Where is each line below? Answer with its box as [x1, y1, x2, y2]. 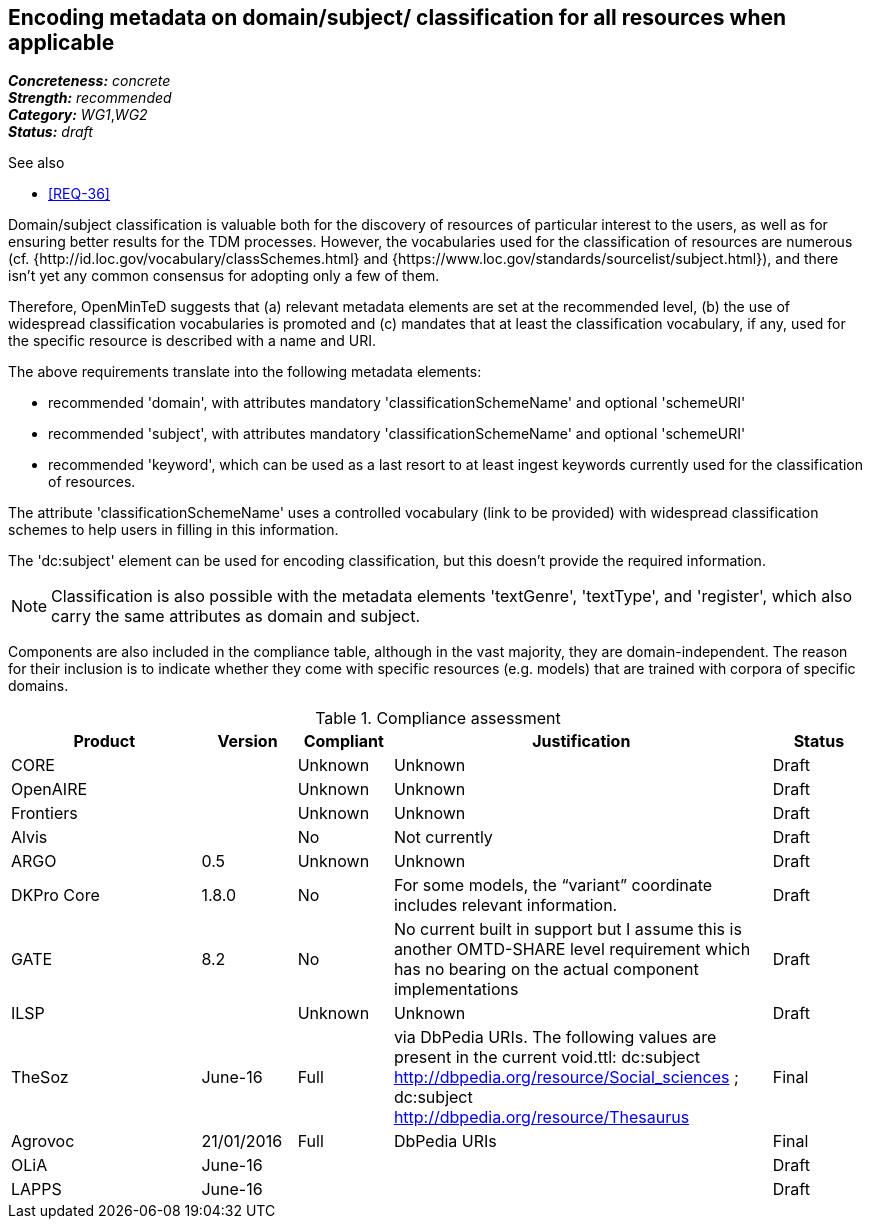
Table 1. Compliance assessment [315, 708, 561, 729]
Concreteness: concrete [8, 72, 171, 90]
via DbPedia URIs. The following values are [393, 1027, 717, 1048]
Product [73, 731, 136, 752]
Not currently [393, 827, 493, 848]
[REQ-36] [48, 185, 110, 203]
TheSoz [11, 1067, 69, 1088]
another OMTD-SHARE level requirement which [393, 939, 751, 960]
